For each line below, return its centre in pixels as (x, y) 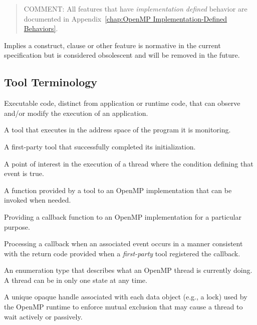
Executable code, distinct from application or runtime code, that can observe (122, 103)
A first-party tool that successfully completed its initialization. (100, 146)
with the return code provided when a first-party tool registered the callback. (122, 253)
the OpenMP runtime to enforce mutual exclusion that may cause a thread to (123, 307)
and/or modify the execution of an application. (76, 113)
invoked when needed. (38, 200)
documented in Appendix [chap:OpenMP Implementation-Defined (125, 18)
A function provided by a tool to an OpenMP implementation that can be (118, 190)
